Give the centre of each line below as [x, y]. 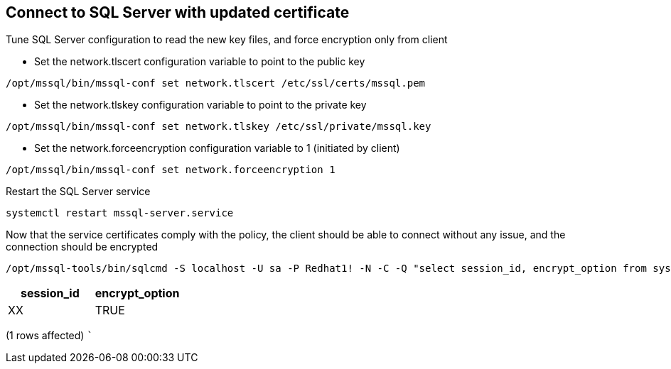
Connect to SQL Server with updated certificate [178, 12]
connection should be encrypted [82, 247]
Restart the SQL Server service [78, 192]
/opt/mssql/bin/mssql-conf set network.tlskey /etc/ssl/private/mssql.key [219, 127]
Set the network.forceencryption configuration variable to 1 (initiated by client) [217, 148]
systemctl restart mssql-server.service [120, 213]
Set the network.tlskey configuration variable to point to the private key [200, 105]
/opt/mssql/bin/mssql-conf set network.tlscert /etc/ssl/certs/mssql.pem [216, 83]
